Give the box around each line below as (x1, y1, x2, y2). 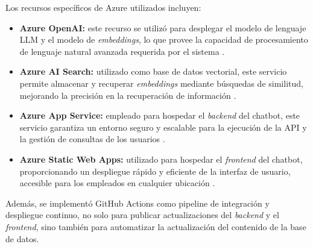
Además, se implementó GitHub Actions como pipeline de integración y (5, 196, 270, 209)
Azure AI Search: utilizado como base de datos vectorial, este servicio (19, 65, 287, 78)
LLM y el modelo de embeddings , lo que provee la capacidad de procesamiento (19, 33, 308, 46)
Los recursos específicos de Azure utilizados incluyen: (5, 1, 201, 13)
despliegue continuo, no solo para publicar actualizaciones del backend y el (5, 208, 279, 221)
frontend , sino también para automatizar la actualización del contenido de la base (5, 220, 306, 233)
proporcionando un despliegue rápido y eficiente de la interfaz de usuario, (19, 164, 291, 177)
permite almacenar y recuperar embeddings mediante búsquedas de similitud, (19, 77, 303, 89)
